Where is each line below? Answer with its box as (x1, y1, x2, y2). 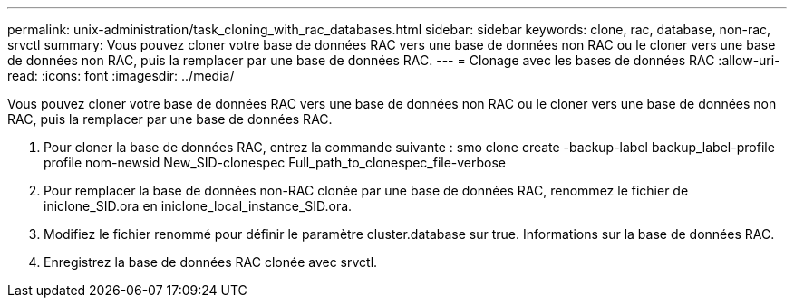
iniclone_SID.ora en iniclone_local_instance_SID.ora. (44, 198, 353, 214)
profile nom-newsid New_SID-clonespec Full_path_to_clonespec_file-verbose (44, 155, 507, 170)
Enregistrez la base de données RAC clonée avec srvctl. (44, 254, 378, 270)
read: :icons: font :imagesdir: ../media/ (7, 68, 235, 83)
